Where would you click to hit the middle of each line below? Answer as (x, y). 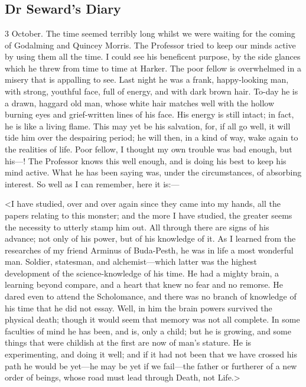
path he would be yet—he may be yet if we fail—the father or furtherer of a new (151, 365)
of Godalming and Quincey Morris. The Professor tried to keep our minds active (150, 45)
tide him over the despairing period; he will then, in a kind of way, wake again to (152, 137)
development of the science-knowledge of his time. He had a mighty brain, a (142, 273)
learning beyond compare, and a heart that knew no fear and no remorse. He (144, 284)
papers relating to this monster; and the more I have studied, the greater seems (149, 215)
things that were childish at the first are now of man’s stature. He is (128, 342)
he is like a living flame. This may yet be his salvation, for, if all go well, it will (148, 126)
